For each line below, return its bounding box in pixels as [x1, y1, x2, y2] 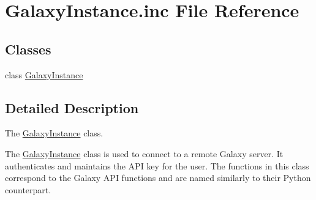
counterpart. [5, 183, 51, 196]
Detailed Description [5, 98, 139, 117]
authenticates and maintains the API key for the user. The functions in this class [5, 159, 309, 172]
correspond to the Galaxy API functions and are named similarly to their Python [5, 171, 311, 184]
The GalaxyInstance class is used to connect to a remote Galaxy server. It [5, 147, 284, 160]
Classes [5, 39, 51, 58]
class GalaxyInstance [5, 68, 83, 81]
